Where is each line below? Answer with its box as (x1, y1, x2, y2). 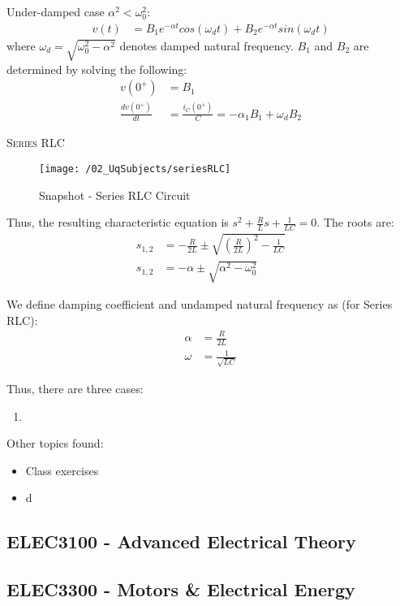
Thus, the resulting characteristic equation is (6, 214, 229, 231)
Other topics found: (6, 435, 104, 452)
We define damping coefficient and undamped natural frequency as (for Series (6, 296, 393, 313)
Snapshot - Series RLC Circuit (39, 186, 191, 203)
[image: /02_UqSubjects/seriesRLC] (39, 163, 231, 175)
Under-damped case (6, 3, 105, 19)
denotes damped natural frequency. (119, 37, 294, 54)
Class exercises (25, 461, 99, 478)
